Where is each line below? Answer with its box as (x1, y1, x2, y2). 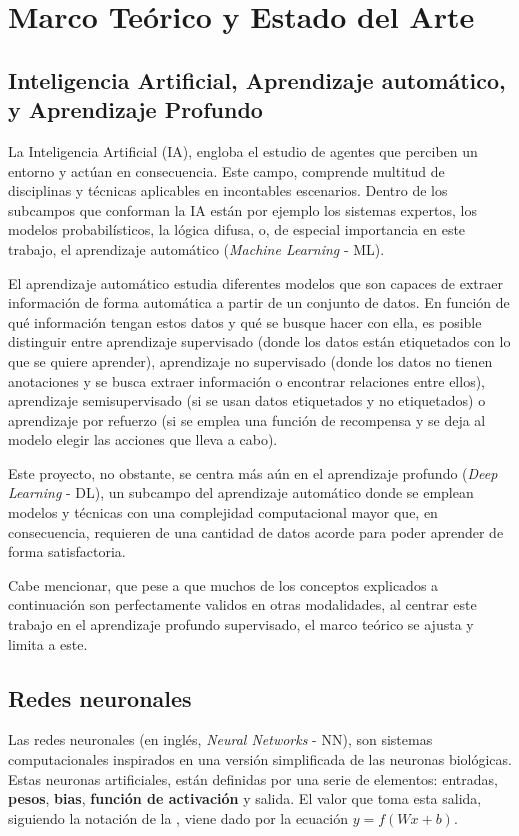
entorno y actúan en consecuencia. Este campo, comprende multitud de (8, 160, 445, 181)
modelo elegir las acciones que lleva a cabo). (8, 429, 278, 450)
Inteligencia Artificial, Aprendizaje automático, (8, 64, 506, 95)
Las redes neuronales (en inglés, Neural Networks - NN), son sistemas (8, 729, 433, 750)
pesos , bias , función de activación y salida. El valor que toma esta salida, (8, 788, 482, 809)
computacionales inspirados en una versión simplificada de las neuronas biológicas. (8, 749, 512, 770)
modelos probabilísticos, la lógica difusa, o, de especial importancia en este (8, 219, 466, 240)
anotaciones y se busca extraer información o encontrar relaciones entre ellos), (8, 370, 486, 391)
